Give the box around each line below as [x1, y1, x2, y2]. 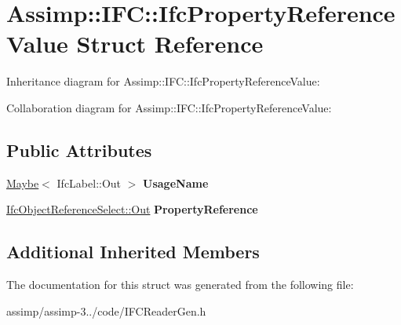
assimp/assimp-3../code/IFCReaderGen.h [6, 302, 206, 319]
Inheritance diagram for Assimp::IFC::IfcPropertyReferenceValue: [6, 73, 320, 89]
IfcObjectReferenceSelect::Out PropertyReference [6, 201, 258, 217]
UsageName [143, 174, 209, 191]
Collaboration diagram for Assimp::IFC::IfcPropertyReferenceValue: [6, 99, 332, 115]
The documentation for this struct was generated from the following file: [6, 276, 354, 293]
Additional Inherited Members [6, 239, 260, 264]
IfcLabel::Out [57, 174, 122, 191]
